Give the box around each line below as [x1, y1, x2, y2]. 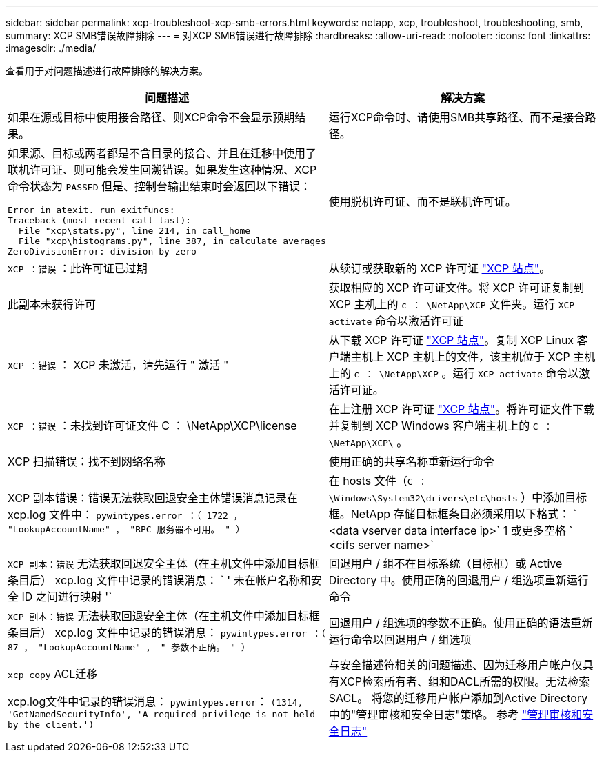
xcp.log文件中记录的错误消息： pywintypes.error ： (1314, [8, 695, 303, 708]
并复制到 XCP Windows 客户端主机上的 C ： [328, 419, 553, 432]
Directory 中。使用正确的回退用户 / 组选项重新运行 [328, 573, 589, 587]
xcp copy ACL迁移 [8, 667, 98, 681]
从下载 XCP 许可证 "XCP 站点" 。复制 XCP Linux [328, 333, 574, 347]
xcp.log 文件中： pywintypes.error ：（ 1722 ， [8, 507, 243, 521]
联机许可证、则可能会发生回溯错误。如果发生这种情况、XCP [8, 163, 317, 177]
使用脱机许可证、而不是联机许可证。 [328, 194, 516, 208]
